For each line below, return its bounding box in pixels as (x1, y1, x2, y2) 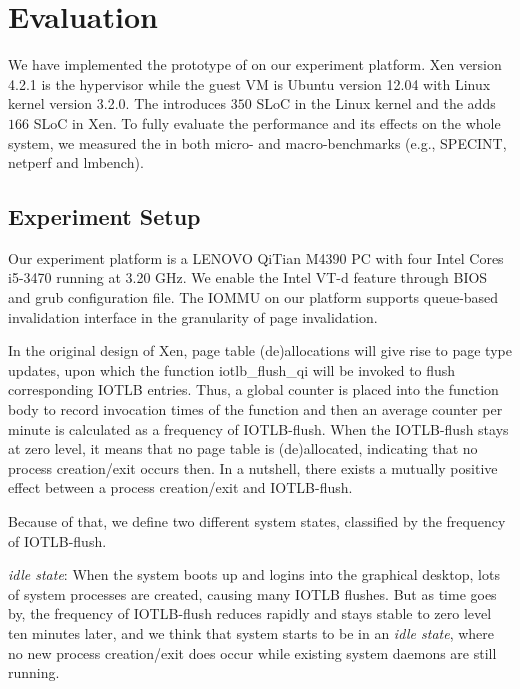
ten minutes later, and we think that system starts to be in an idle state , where (8, 622, 495, 643)
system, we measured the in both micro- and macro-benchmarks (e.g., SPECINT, (8, 132, 507, 153)
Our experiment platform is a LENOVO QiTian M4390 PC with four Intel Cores (8, 247, 504, 268)
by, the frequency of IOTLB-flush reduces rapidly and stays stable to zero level (8, 603, 492, 624)
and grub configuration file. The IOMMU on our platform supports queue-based (8, 287, 499, 308)
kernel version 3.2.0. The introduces (8, 93, 227, 114)
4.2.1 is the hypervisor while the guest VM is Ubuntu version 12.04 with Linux (8, 73, 491, 94)
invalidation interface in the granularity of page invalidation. (8, 306, 378, 327)
